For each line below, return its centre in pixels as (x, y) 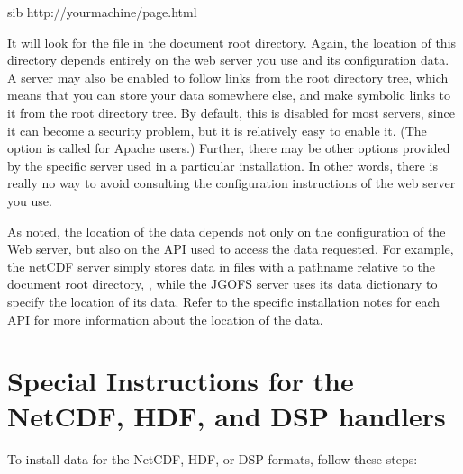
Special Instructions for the (181, 381)
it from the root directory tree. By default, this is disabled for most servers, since (231, 112)
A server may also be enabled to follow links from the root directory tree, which (228, 77)
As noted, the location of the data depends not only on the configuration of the (227, 231)
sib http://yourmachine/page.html (102, 12)
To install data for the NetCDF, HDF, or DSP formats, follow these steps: (213, 459)
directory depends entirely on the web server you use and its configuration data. (228, 60)
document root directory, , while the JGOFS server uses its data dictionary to (222, 284)
